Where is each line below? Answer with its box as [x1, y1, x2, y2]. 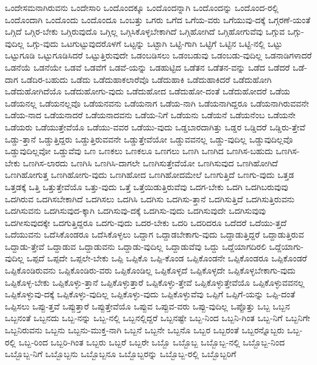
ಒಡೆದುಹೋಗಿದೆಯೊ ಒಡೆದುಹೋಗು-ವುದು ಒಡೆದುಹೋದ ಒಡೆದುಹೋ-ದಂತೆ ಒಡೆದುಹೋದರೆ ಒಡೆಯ [5, 85, 290, 97]
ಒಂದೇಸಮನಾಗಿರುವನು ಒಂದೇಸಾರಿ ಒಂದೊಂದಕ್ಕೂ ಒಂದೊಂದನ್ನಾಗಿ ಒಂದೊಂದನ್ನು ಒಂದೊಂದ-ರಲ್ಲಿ [5, 1, 279, 13]
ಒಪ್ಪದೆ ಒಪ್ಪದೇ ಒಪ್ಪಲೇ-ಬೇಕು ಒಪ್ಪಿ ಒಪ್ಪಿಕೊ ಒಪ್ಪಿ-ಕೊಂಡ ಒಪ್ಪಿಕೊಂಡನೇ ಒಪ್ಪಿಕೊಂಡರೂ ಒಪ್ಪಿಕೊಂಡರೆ [26, 252, 307, 264]
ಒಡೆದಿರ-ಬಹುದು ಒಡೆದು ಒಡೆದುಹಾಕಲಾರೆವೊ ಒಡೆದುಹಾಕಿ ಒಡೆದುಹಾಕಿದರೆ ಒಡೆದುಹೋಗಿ [21, 73, 272, 85]
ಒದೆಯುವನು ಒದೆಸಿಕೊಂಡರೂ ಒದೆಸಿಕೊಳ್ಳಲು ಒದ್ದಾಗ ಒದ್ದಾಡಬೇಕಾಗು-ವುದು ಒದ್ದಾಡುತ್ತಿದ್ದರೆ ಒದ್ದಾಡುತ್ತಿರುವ [5, 228, 304, 241]
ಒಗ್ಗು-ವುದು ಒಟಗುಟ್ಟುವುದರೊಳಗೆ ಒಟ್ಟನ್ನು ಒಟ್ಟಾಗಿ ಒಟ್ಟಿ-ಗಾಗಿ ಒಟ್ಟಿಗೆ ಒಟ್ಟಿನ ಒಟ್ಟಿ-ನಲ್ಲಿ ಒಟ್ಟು [26, 37, 283, 49]
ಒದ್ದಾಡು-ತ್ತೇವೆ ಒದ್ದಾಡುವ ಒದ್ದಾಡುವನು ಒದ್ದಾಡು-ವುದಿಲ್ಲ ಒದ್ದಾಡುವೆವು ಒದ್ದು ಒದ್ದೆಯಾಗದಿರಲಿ [5, 239, 266, 252]
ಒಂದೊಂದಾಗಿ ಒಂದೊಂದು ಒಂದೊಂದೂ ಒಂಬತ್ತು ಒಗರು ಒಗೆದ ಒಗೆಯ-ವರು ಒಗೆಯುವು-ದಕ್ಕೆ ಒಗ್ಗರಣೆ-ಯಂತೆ [5, 13, 311, 26]
